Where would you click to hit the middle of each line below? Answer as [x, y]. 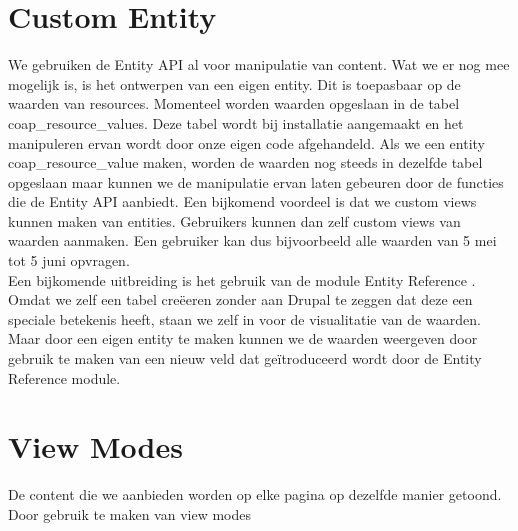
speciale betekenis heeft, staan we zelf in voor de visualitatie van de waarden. [244, 318]
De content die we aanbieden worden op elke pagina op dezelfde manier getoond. [255, 494]
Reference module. [64, 377]
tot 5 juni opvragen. [69, 260]
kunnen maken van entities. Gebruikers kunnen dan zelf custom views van [234, 220]
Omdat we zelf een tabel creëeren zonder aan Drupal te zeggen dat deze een [240, 299]
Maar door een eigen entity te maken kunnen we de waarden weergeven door [243, 338]
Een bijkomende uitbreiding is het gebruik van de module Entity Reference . [242, 279]
